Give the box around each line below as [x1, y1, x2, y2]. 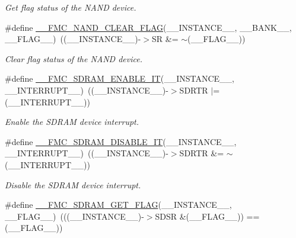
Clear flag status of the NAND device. [5, 52, 142, 65]
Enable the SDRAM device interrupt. [5, 115, 139, 128]
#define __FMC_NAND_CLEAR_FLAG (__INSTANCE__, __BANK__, [5, 21, 292, 33]
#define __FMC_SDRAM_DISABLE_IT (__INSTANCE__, [5, 135, 237, 147]
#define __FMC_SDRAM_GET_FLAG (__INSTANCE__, [5, 198, 232, 211]
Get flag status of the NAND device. [5, 1, 136, 13]
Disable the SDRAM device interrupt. [5, 178, 141, 191]
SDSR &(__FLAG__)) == [155, 210, 260, 222]
